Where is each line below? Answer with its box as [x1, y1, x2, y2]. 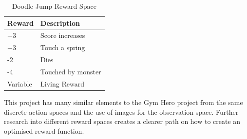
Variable [7, 78, 32, 88]
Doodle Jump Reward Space [12, 1, 96, 11]
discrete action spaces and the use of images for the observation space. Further [4, 106, 239, 117]
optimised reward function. [4, 125, 84, 136]
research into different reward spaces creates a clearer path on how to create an [4, 116, 241, 126]
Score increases [40, 30, 85, 40]
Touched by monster [40, 66, 101, 76]
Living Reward [40, 78, 84, 88]
